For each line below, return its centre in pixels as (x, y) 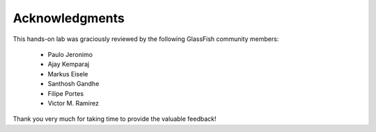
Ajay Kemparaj (69, 64)
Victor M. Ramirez (73, 103)
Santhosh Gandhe (73, 84)
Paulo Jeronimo (70, 54)
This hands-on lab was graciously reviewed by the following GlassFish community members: (146, 39)
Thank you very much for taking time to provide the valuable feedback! (115, 119)
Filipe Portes (65, 93)
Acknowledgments (69, 18)
